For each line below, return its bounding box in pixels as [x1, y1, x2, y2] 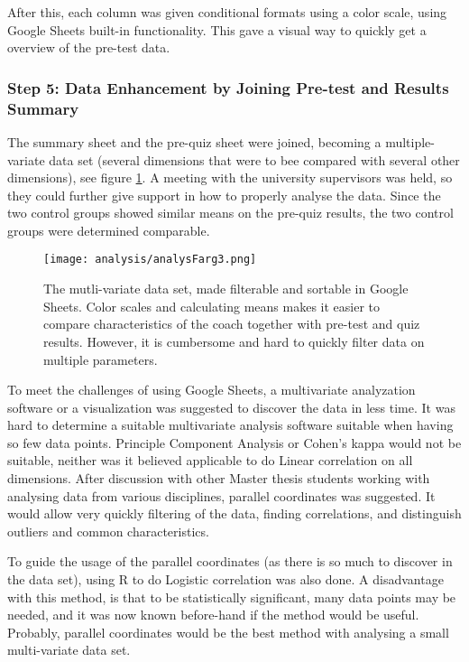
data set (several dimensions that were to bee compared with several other [49, 150, 460, 169]
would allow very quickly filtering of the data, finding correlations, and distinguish [7, 504, 462, 523]
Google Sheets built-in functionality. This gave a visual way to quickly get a [7, 20, 427, 39]
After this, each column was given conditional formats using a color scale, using [7, 3, 447, 21]
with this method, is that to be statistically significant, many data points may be [7, 587, 456, 606]
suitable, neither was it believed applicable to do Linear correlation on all [7, 451, 413, 470]
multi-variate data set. [7, 640, 131, 659]
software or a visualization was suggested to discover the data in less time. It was [7, 397, 455, 416]
